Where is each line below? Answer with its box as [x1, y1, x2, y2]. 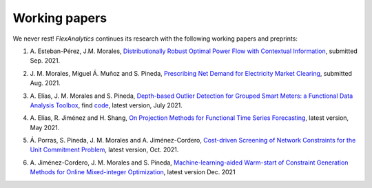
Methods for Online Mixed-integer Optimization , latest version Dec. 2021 [30, 168, 236, 176]
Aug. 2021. [30, 79, 61, 87]
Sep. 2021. [30, 56, 61, 65]
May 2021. [30, 123, 60, 132]
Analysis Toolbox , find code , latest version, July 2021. [30, 101, 183, 109]
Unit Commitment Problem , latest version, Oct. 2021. [30, 145, 179, 154]
